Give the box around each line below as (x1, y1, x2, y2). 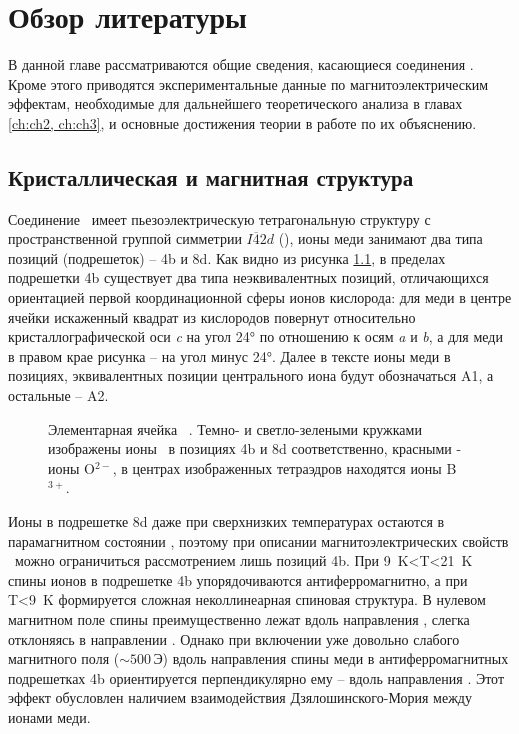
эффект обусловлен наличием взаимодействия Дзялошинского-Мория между (8, 687, 472, 708)
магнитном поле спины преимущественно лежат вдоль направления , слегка (8, 608, 470, 629)
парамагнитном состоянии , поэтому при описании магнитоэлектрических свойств (8, 530, 509, 551)
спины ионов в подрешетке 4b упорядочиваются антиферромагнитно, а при (8, 569, 468, 590)
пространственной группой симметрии (8, 228, 242, 249)
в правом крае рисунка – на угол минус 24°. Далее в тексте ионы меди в (8, 345, 451, 366)
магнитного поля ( (8, 648, 120, 669)
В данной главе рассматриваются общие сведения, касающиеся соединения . (8, 54, 474, 75)
